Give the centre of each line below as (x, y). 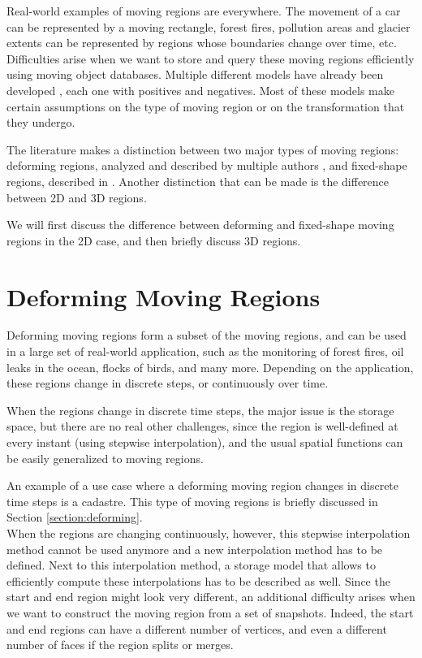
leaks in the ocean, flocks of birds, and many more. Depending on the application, (210, 367)
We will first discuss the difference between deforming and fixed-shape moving (200, 225)
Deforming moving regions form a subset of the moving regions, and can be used (207, 335)
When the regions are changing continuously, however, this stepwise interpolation (209, 532)
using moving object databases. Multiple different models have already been (195, 74)
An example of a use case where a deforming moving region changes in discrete (203, 485)
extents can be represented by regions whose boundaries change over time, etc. (202, 43)
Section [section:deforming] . (75, 517)
